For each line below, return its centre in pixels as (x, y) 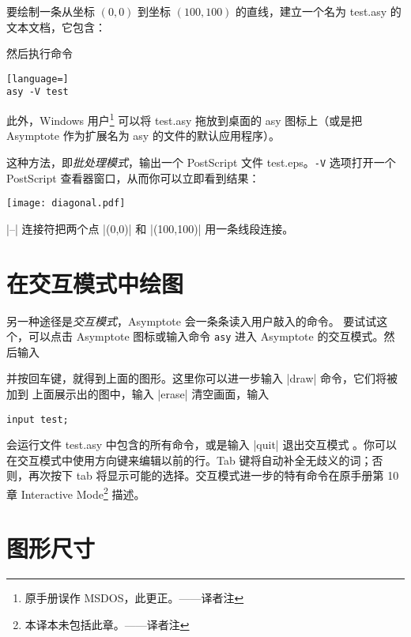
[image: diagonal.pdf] (66, 204)
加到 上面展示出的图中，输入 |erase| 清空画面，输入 (138, 394)
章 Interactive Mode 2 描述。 (76, 493)
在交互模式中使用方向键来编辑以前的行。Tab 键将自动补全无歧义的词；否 (195, 460)
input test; (38, 419)
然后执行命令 (40, 53)
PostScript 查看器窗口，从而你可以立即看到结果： (133, 177)
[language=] (38, 79)
